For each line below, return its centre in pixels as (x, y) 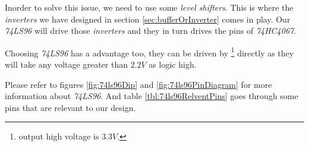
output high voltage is (59, 136)
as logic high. (173, 64)
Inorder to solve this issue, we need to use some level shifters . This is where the (149, 7)
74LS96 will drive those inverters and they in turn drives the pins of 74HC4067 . (151, 31)
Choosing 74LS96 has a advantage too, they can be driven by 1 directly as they (149, 52)
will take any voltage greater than (66, 64)
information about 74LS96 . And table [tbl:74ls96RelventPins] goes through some (152, 96)
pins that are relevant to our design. (70, 107)
